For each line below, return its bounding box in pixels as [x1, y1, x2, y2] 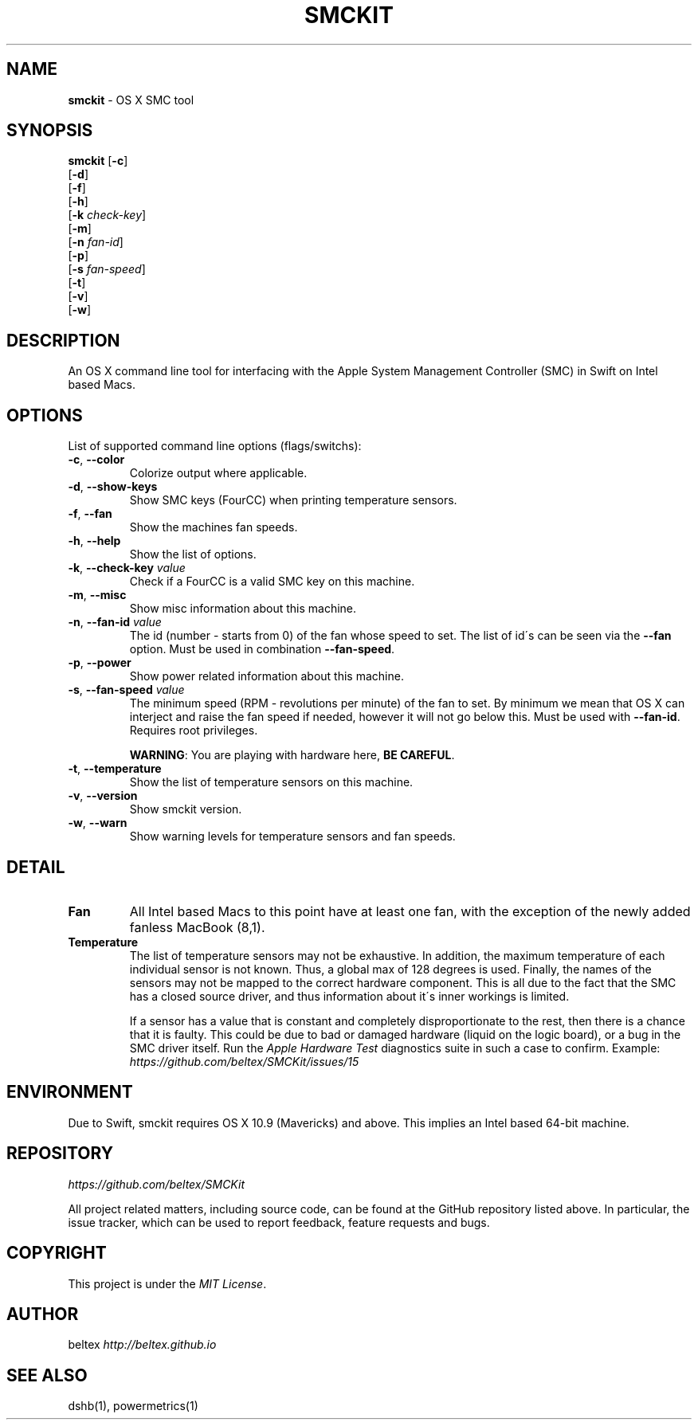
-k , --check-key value [68, 561, 186, 575]
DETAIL [6, 856, 65, 877]
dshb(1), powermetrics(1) [68, 1399, 198, 1413]
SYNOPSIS [6, 120, 93, 141]
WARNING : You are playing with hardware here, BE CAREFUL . [129, 748, 455, 762]
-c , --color [68, 452, 125, 467]
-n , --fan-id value [68, 615, 162, 629]
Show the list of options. [129, 547, 257, 562]
